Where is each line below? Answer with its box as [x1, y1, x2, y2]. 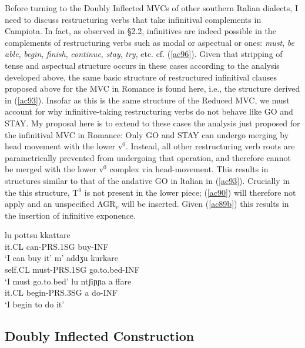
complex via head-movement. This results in [109, 163, 269, 175]
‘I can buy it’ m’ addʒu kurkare [5, 252, 118, 264]
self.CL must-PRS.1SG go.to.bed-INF [5, 263, 140, 276]
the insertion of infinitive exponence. [5, 209, 136, 221]
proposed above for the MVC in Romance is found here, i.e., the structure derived [5, 82, 300, 95]
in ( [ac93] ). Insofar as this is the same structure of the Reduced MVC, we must [5, 93, 290, 106]
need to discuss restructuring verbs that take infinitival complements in [5, 13, 262, 25]
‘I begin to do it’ [5, 297, 65, 310]
